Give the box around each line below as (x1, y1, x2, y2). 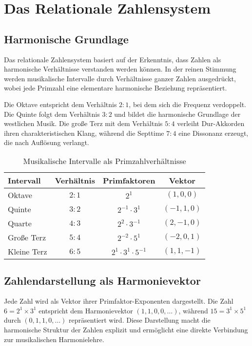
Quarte (8, 217, 32, 229)
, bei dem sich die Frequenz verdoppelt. (129, 99, 247, 109)
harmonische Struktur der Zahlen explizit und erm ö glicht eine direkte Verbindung (4, 324, 248, 334)
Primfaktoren (102, 174, 155, 186)
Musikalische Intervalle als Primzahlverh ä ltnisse (23, 155, 186, 166)
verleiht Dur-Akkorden (177, 118, 245, 128)
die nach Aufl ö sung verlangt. (4, 137, 89, 147)
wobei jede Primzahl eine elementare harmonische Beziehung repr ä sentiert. (4, 83, 227, 93)
